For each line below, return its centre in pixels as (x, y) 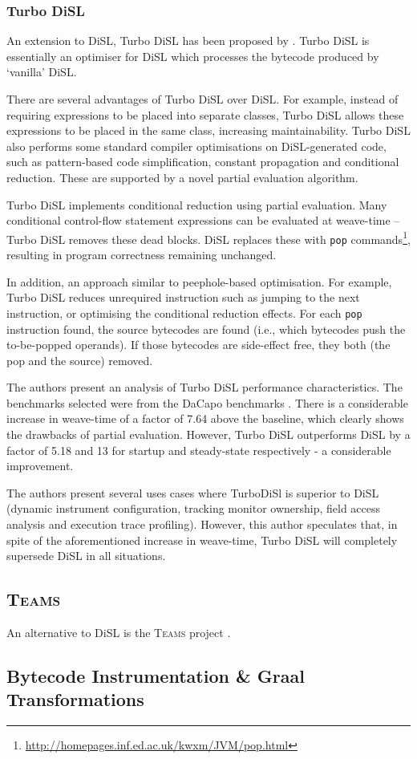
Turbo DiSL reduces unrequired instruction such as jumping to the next (183, 297)
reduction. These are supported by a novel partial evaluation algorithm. (182, 177)
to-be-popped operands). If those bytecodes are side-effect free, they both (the (198, 345)
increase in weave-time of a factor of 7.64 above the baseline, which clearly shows (205, 418)
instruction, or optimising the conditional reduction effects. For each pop (184, 313)
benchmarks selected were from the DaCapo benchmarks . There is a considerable (207, 402)
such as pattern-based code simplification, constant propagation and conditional (203, 162)
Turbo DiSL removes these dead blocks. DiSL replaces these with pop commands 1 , (208, 237)
